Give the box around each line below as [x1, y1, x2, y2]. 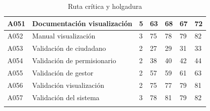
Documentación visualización [32, 18, 133, 28]
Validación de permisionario [32, 55, 116, 66]
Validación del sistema [32, 92, 100, 102]
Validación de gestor [32, 67, 94, 77]
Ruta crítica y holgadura [68, 1, 142, 11]
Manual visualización [32, 31, 96, 41]
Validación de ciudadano [32, 43, 106, 53]
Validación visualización [32, 79, 105, 90]
